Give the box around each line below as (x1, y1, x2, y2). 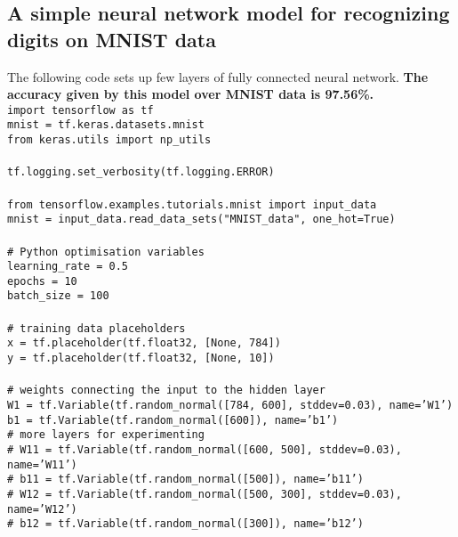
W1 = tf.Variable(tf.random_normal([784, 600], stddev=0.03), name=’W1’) (7, 398, 454, 411)
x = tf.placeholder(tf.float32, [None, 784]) (7, 337, 281, 350)
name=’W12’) (7, 502, 77, 516)
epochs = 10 (7, 274, 77, 288)
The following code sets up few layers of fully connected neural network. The (7, 67, 429, 85)
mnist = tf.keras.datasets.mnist (7, 118, 205, 132)
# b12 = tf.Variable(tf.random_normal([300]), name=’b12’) (7, 517, 364, 531)
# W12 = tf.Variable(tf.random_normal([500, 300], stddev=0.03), (7, 487, 402, 500)
